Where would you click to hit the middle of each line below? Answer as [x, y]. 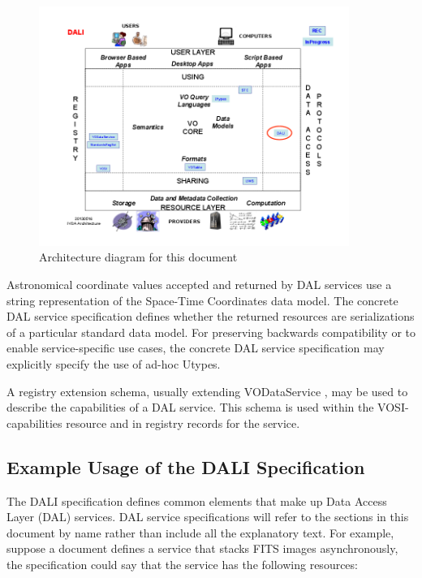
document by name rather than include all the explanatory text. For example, [200, 532]
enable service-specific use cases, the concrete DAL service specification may [196, 348]
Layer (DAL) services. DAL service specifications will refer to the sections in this [208, 517]
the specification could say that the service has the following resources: [182, 564]
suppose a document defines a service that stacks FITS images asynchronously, [202, 548]
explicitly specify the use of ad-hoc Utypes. [114, 364]
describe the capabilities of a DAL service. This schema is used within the [190, 407]
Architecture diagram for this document [138, 257]
